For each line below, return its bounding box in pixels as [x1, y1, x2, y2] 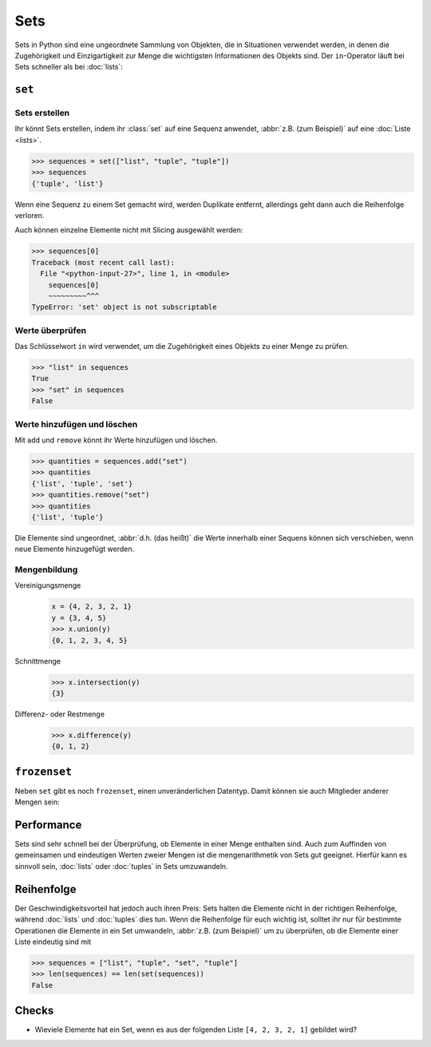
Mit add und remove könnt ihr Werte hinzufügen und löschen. [14, 435, 218, 445]
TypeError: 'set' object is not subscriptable [31, 303, 217, 311]
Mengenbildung [14, 564, 78, 575]
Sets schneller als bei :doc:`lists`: [14, 62, 123, 72]
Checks [14, 1004, 54, 1017]
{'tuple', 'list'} [31, 179, 104, 188]
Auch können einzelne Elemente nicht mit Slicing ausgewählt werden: [14, 225, 243, 235]
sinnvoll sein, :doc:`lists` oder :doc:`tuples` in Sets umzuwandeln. [14, 861, 228, 871]
